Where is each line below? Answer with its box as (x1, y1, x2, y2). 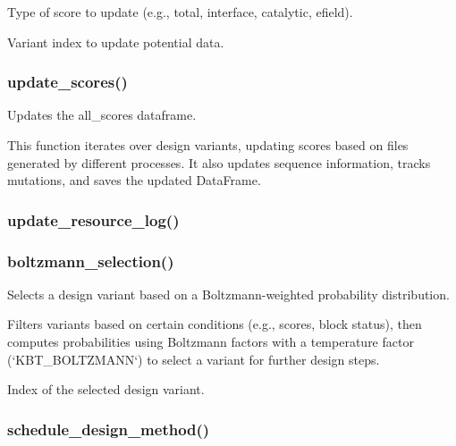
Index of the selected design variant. (7, 380, 205, 399)
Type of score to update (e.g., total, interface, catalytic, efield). (7, 3, 353, 21)
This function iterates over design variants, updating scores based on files (7, 136, 409, 154)
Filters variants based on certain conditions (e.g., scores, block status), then (7, 315, 422, 333)
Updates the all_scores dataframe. (7, 105, 197, 124)
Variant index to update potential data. (7, 32, 224, 51)
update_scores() (7, 71, 128, 93)
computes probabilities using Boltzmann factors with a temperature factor (7, 332, 414, 351)
